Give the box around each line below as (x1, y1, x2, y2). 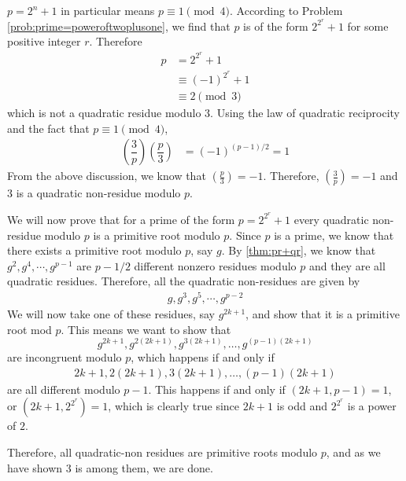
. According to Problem (230, 2, 343, 18)
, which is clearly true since (108, 398, 239, 414)
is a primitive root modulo (93, 226, 220, 243)
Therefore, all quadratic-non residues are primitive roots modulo (7, 444, 318, 461)
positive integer (7, 33, 81, 50)
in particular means (61, 2, 155, 18)
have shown (7, 459, 63, 475)
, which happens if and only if (131, 349, 275, 365)
